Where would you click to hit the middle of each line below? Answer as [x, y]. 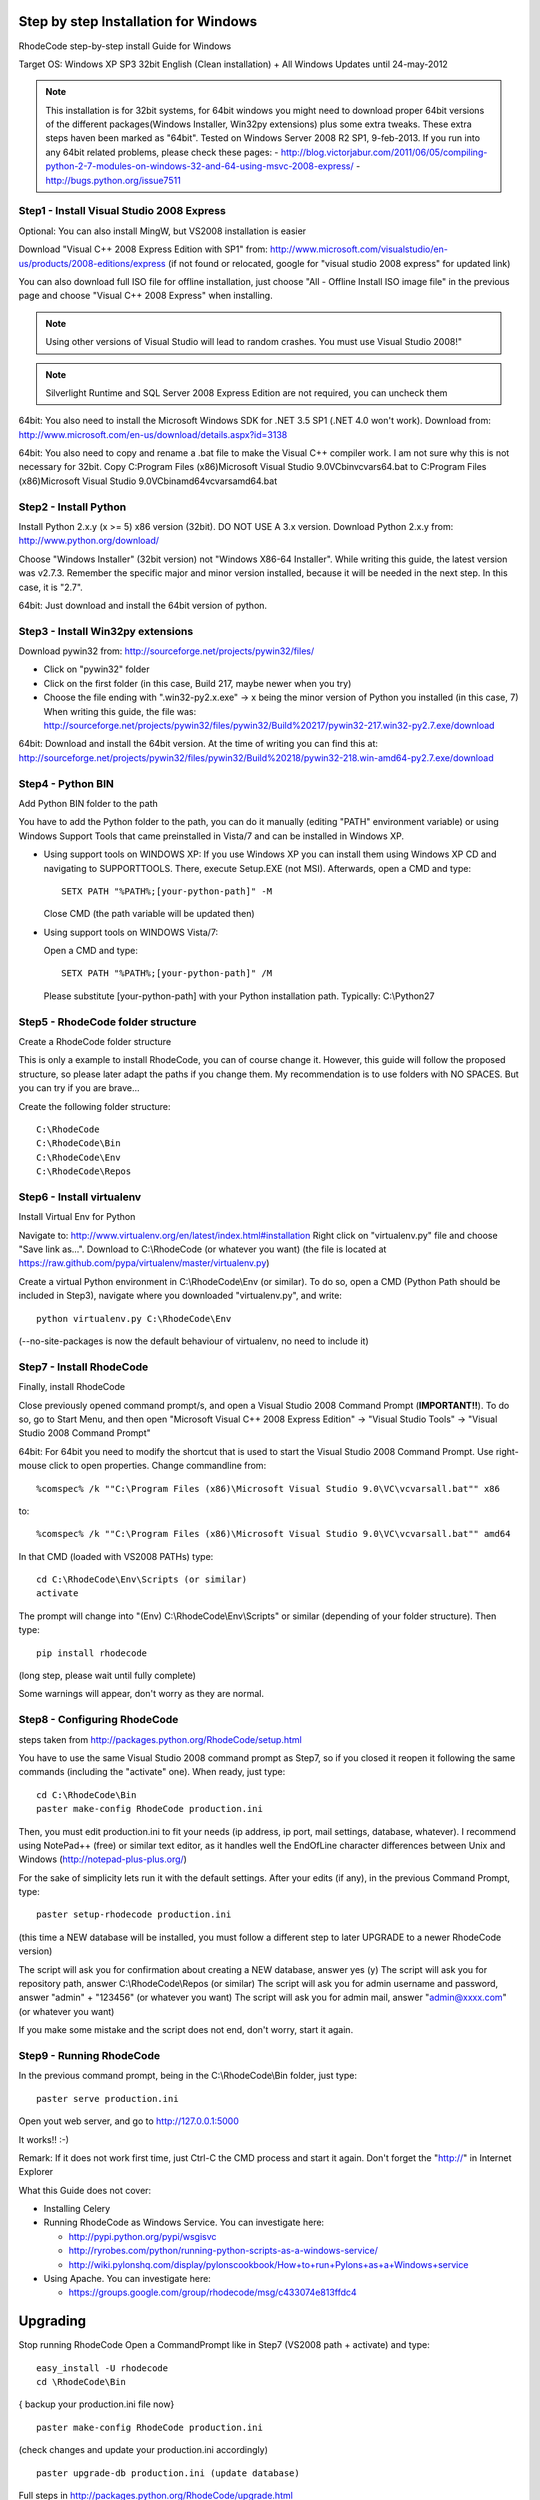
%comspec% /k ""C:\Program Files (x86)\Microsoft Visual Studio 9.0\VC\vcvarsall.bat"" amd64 [273, 1534]
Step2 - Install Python [72, 507]
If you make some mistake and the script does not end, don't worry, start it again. [186, 2030]
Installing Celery [77, 2209]
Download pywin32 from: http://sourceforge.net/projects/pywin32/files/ [166, 651]
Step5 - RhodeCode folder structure [107, 1022]
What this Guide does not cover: [85, 2190]
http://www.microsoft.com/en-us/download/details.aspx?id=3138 [153, 434]
